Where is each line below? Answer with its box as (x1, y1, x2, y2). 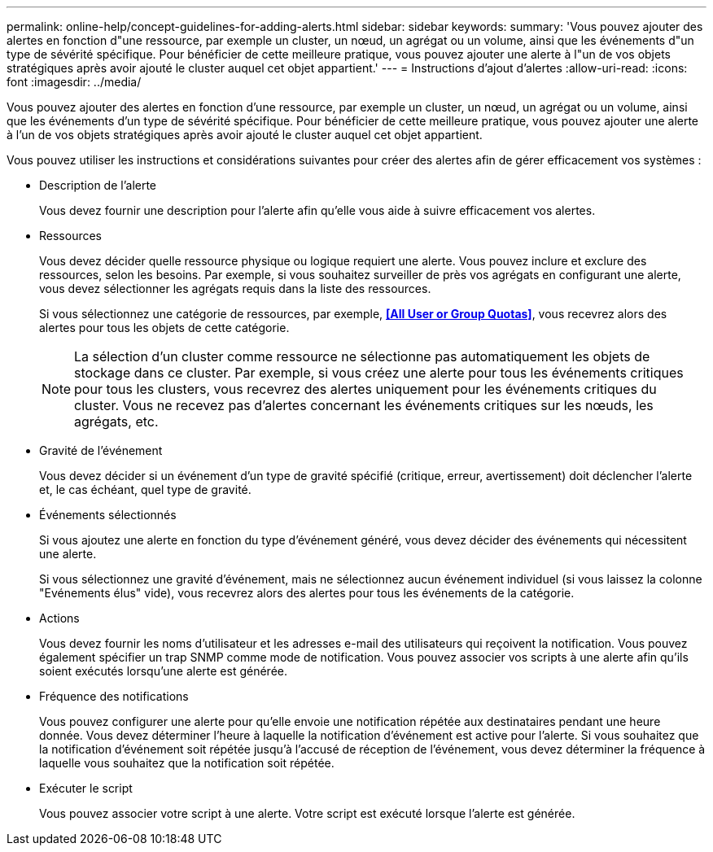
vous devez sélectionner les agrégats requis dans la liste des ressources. (39, 282, 431, 295)
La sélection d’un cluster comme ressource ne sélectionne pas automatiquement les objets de (74, 348, 650, 365)
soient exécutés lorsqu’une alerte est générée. (39, 664, 288, 678)
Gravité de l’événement (39, 443, 163, 457)
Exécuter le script (39, 781, 133, 795)
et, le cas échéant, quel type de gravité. (39, 483, 252, 496)
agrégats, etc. (74, 413, 159, 430)
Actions (39, 611, 80, 625)
